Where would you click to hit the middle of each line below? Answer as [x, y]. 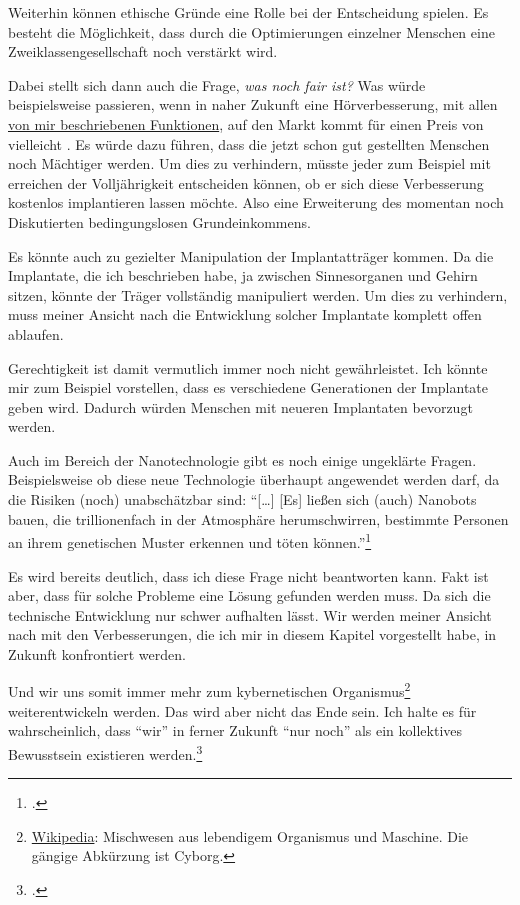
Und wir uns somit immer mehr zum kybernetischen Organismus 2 [209, 690]
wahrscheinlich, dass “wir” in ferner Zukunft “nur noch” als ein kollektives [235, 730]
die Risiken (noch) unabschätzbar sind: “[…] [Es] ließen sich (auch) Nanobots [242, 499]
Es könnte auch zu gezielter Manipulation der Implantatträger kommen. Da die [251, 255]
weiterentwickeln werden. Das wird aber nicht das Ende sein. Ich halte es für [242, 710]
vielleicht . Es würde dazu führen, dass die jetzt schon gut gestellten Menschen [249, 143]
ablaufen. [36, 333]
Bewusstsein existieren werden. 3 [105, 752]
